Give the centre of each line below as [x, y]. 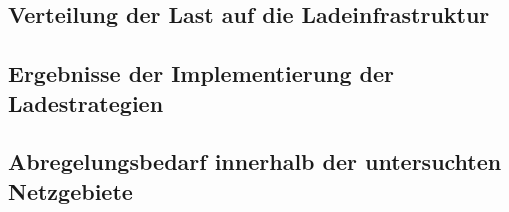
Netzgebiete [70, 190]
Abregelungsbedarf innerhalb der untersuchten [255, 161]
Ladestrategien [86, 102]
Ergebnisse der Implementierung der [201, 73]
